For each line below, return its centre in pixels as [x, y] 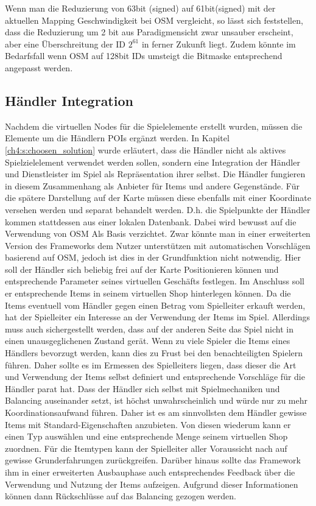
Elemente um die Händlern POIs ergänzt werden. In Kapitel [117, 138]
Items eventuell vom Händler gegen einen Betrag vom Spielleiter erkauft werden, [155, 305]
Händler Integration [69, 100]
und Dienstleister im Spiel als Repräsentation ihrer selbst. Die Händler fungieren [155, 174]
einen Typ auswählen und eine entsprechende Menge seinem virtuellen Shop [146, 436]
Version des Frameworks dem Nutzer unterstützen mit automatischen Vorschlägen [158, 245]
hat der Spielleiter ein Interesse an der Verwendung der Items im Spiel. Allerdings [158, 317]
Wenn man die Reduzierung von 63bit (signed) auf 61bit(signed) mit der [140, 8]
